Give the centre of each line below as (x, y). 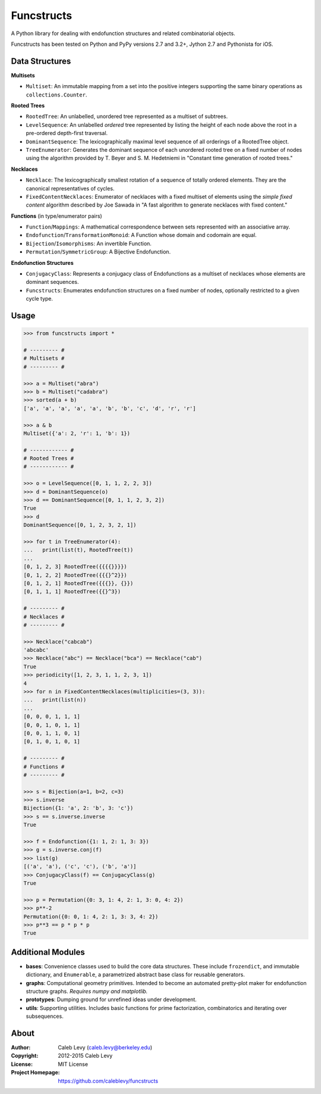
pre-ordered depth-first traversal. (67, 133)
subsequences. (45, 1016)
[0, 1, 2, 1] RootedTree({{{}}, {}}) (78, 583)
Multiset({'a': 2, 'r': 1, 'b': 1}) (77, 433)
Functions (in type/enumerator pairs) (56, 216)
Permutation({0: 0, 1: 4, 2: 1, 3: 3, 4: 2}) (91, 916)
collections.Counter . (56, 95)
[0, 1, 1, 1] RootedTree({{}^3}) (72, 592)
